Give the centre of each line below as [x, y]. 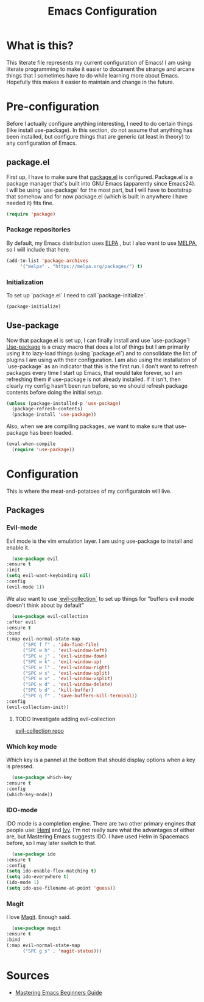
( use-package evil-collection [50, 616]
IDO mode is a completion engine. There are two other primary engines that [101, 823]
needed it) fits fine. [30, 203]
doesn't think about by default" [45, 605]
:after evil [21, 622]
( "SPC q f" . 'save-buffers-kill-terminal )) [80, 696]
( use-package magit [37, 928]
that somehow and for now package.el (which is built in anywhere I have [97, 196]
